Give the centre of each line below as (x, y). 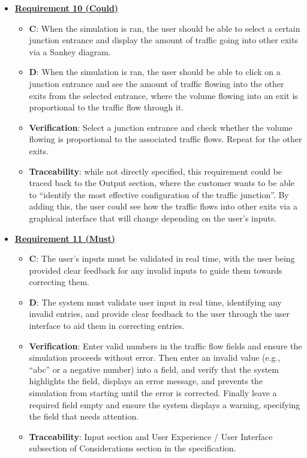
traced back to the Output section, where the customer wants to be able (162, 183)
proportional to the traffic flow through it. (106, 107)
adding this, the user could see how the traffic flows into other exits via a (163, 206)
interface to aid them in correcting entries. (107, 326)
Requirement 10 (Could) (67, 8)
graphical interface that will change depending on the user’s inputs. (153, 218)
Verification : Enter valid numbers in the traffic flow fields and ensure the (165, 345)
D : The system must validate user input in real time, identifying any (155, 302)
